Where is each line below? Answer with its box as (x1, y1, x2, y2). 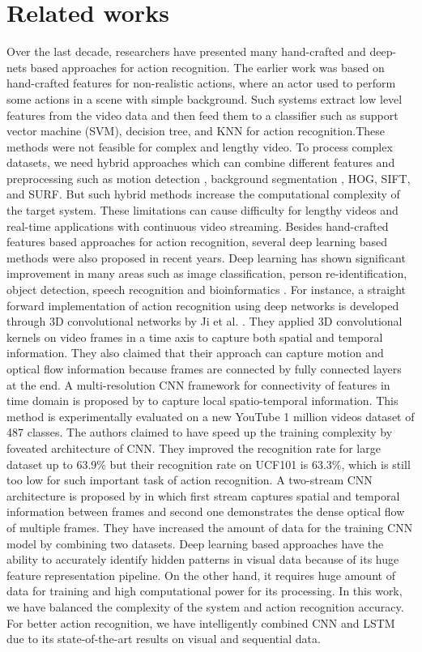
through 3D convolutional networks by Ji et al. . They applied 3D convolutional (6, 313, 403, 330)
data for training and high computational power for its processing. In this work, (6, 582, 403, 599)
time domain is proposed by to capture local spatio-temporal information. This (6, 392, 399, 409)
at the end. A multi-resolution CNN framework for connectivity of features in (6, 376, 390, 393)
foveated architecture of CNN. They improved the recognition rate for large (6, 439, 381, 456)
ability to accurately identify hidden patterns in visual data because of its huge (6, 551, 399, 568)
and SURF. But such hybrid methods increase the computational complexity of (6, 185, 400, 202)
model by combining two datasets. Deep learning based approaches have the (6, 535, 384, 552)
